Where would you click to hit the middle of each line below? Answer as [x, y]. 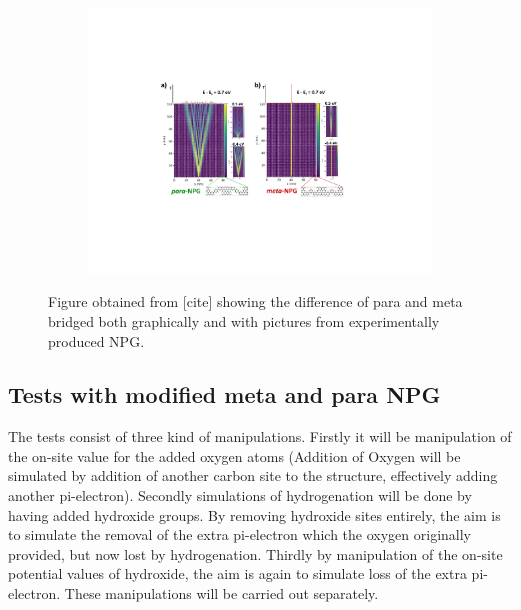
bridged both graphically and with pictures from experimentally [244, 320]
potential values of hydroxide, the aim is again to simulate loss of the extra [237, 573]
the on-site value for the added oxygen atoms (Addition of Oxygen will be [234, 455]
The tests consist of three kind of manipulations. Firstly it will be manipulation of [260, 436]
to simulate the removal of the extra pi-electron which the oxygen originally [239, 534]
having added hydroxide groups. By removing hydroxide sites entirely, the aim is [254, 514]
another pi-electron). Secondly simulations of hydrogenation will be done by [240, 495]
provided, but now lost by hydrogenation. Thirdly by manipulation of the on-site [255, 553]
